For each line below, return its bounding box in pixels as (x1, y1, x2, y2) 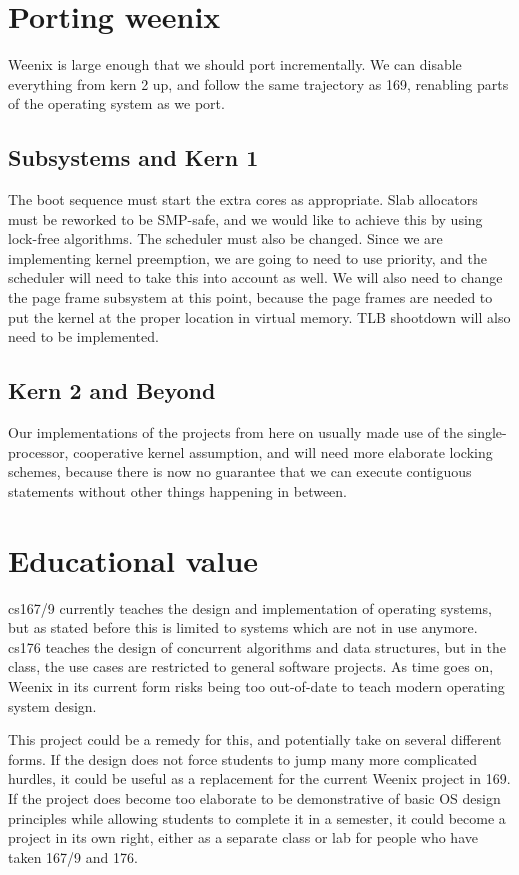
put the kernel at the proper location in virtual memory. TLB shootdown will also (8, 306, 511, 327)
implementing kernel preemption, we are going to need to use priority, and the (8, 247, 487, 268)
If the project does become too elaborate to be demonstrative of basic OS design (8, 787, 501, 808)
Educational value (8, 539, 259, 580)
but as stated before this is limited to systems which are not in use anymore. (8, 617, 478, 638)
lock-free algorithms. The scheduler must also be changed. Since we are (8, 228, 443, 249)
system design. (8, 695, 97, 716)
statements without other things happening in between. (8, 480, 348, 501)
